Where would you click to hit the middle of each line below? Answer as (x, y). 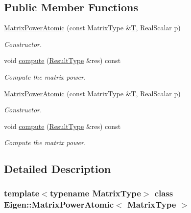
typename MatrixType (95, 193)
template (22, 193)
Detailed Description (58, 169)
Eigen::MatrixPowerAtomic (59, 204)
